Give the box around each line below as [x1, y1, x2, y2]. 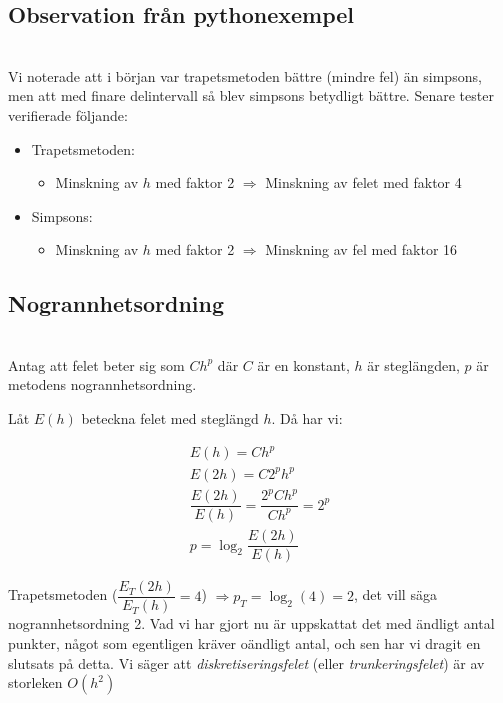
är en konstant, [257, 354, 350, 375]
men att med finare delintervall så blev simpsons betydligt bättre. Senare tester [8, 85, 494, 106]
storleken [8, 672, 63, 693]
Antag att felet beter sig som [8, 354, 185, 375]
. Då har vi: [271, 407, 343, 428]
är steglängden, [367, 354, 460, 375]
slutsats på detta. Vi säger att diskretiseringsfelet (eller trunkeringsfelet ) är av [8, 652, 485, 673]
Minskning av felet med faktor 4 [265, 172, 462, 193]
